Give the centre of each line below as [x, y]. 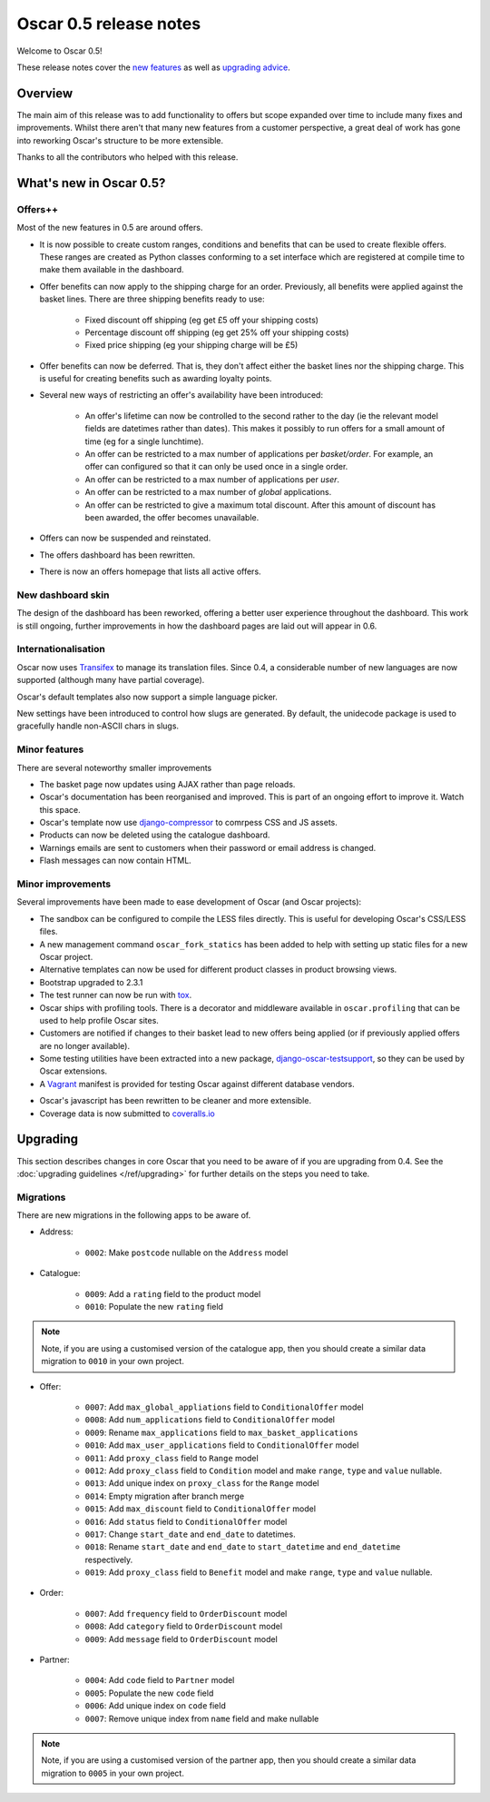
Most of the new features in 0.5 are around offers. [110, 228]
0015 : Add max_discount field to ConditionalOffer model [201, 1509]
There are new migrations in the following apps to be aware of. [134, 1215]
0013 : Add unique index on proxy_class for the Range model [202, 1483]
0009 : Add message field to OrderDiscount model [181, 1639]
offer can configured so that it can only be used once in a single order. [216, 467]
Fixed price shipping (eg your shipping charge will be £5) [191, 345]
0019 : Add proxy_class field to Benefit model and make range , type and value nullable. [259, 1572]
